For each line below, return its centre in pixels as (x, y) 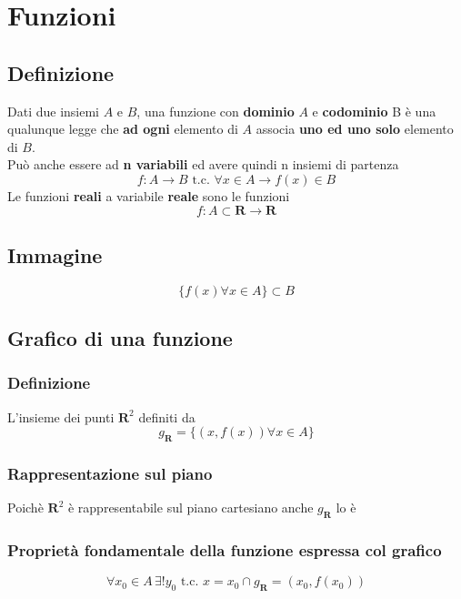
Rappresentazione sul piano (110, 474)
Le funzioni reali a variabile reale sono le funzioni (149, 195)
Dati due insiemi (53, 111)
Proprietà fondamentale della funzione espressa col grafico (225, 550)
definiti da (167, 416)
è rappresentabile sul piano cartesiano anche (190, 508)
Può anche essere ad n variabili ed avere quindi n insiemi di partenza (203, 164)
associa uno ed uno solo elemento (355, 129)
